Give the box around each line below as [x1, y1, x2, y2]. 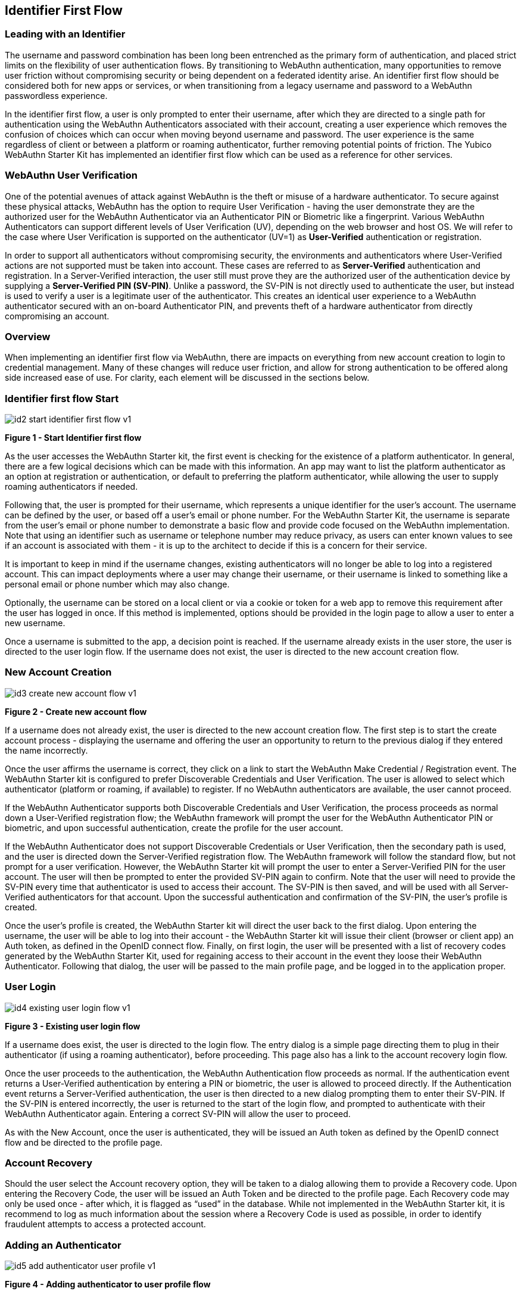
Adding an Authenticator [5, 1239, 121, 1251]
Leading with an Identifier [5, 28, 126, 41]
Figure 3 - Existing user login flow [5, 1021, 141, 1031]
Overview [5, 330, 51, 343]
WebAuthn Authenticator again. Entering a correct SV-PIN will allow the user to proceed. [5, 1108, 351, 1119]
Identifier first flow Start [5, 392, 119, 405]
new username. [5, 618, 65, 629]
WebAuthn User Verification [5, 169, 138, 182]
